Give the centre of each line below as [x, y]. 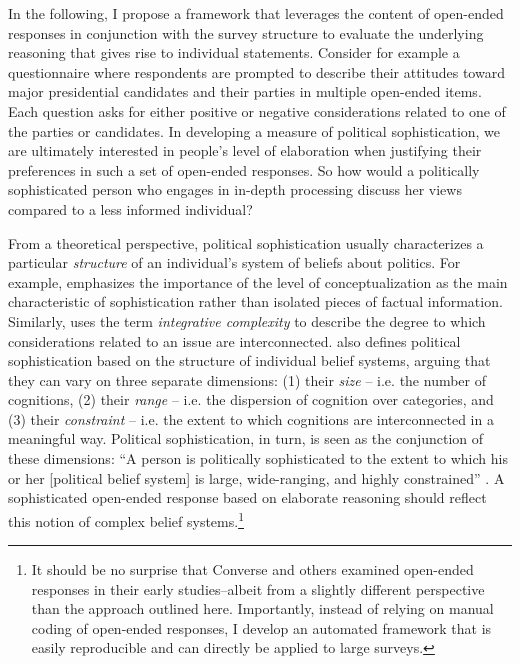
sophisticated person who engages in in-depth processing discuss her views [235, 189]
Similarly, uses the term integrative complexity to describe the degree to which [247, 320]
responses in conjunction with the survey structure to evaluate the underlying [246, 32]
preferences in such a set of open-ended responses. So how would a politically [244, 169]
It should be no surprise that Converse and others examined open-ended [252, 569]
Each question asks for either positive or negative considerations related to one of [257, 110]
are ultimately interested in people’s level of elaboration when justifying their [245, 150]
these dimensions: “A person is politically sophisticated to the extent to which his [258, 458]
